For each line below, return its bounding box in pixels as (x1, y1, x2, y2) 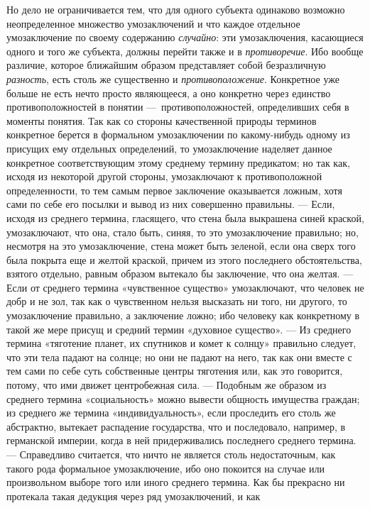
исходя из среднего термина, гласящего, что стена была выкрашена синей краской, (6, 210, 364, 225)
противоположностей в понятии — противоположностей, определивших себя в (6, 99, 349, 114)
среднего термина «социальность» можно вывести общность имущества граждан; (6, 391, 360, 406)
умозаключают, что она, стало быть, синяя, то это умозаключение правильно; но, (6, 224, 359, 239)
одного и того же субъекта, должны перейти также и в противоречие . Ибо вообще (6, 43, 364, 58)
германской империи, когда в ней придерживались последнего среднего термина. (6, 433, 357, 448)
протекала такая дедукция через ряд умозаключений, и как (6, 488, 261, 503)
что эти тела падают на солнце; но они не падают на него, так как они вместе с (6, 349, 352, 364)
